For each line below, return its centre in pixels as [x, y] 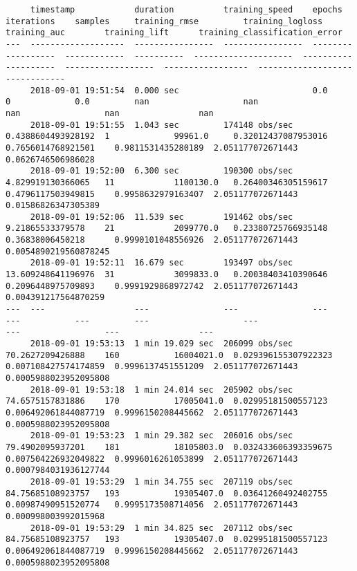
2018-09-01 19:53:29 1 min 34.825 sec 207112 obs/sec [162, 528]
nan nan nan [110, 113]
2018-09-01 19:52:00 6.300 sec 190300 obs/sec [162, 171]
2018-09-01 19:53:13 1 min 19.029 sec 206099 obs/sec [162, 344]
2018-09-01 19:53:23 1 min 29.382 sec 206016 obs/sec [162, 436]
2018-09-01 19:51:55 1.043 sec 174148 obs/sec [162, 125]
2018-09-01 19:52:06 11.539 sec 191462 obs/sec [162, 217]
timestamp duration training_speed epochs [186, 10]
